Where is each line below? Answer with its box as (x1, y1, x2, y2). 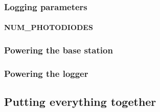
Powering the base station (4, 43, 113, 56)
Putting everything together (4, 94, 156, 109)
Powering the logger (4, 67, 88, 79)
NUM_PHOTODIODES (4, 22, 93, 33)
